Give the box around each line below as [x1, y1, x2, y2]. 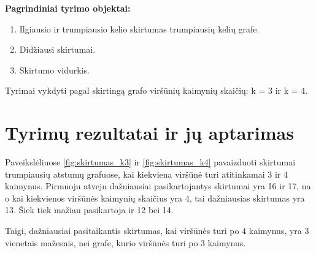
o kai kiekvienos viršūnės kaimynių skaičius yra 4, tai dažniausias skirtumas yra [5, 191, 305, 204]
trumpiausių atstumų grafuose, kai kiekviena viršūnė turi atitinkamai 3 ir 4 [5, 167, 288, 180]
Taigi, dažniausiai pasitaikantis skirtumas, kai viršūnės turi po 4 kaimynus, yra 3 [5, 224, 309, 237]
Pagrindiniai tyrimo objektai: [5, 2, 131, 14]
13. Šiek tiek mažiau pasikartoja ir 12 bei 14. [5, 203, 174, 216]
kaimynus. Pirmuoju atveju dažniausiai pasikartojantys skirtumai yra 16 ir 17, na [5, 179, 311, 192]
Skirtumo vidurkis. [19, 63, 90, 76]
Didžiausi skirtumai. [19, 43, 96, 56]
